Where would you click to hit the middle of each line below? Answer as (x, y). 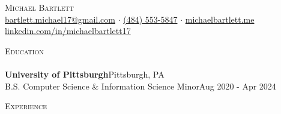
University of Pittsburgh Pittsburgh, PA (85, 74)
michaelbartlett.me (220, 19)
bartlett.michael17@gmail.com (60, 19)
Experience (26, 106)
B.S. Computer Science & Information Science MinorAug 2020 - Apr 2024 (140, 86)
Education (24, 50)
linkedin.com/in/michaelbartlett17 (68, 31)
